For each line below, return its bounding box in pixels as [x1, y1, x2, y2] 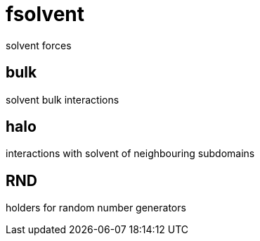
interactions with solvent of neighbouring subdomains [6, 147, 255, 160]
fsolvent [6, 2, 85, 26]
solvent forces [6, 39, 72, 51]
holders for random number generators [6, 202, 186, 214]
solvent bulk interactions [6, 93, 119, 106]
